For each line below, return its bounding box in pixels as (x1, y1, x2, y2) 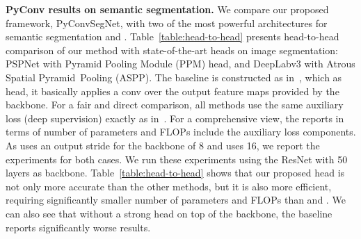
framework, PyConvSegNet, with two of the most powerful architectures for (6, 15, 328, 30)
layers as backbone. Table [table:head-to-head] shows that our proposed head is (6, 165, 345, 180)
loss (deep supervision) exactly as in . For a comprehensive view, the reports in (6, 110, 344, 125)
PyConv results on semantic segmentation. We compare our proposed (6, 2, 329, 16)
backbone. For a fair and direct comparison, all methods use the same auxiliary (6, 97, 344, 112)
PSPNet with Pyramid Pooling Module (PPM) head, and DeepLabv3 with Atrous (6, 56, 355, 71)
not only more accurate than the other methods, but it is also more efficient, (6, 179, 332, 193)
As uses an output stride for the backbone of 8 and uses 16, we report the (6, 138, 320, 152)
